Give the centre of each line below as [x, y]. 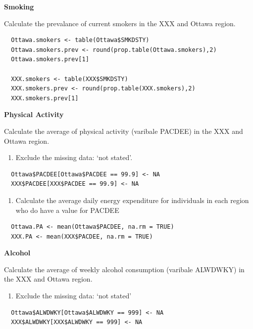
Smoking [19, 6]
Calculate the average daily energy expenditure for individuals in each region [132, 200]
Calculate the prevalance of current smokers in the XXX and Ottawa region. [120, 23]
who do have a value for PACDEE [67, 210]
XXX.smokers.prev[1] [45, 98]
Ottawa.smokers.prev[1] [50, 60]
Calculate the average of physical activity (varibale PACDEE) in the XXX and [124, 131]
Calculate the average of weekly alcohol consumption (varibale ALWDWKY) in [124, 269]
